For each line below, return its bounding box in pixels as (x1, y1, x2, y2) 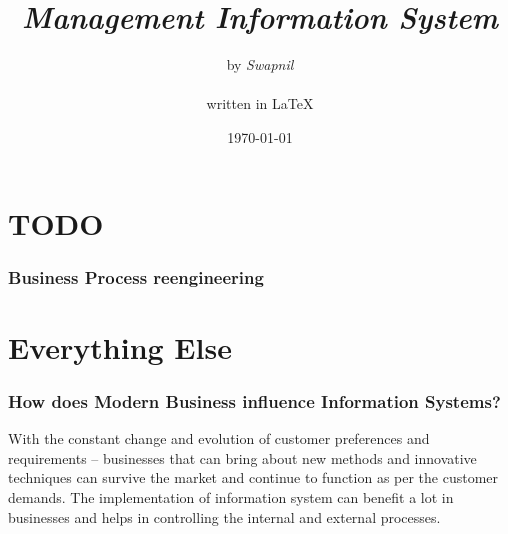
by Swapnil (226, 54, 294, 75)
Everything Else (8, 326, 232, 367)
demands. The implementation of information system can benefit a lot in (8, 486, 454, 507)
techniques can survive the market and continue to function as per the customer (8, 467, 499, 488)
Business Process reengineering (8, 264, 264, 289)
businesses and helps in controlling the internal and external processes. (8, 506, 441, 527)
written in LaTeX (206, 93, 314, 114)
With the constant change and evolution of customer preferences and (8, 428, 430, 449)
